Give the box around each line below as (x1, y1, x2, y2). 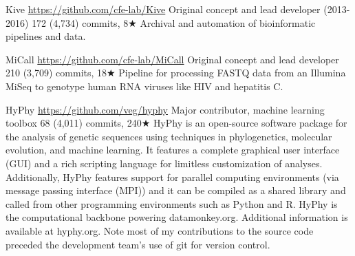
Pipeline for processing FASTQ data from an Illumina (118, 65, 346, 80)
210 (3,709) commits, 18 (6, 65, 107, 80)
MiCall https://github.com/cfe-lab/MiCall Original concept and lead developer (6, 52, 339, 66)
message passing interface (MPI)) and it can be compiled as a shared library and (6, 183, 346, 198)
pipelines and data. (6, 29, 86, 43)
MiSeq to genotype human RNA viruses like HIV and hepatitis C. (6, 78, 283, 93)
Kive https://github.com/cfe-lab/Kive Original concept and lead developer (6, 2, 321, 16)
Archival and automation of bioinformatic (140, 15, 316, 30)
